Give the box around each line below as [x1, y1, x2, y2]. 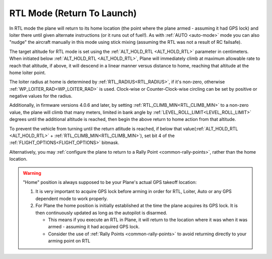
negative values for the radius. [9, 93, 73, 99]
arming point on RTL [48, 238, 91, 244]
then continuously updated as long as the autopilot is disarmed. [35, 210, 167, 216]
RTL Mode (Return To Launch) [9, 8, 137, 19]
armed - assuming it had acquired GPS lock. [48, 224, 140, 230]
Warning [23, 170, 41, 176]
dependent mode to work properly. [35, 196, 108, 202]
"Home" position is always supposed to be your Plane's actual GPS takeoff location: [23, 179, 197, 185]
